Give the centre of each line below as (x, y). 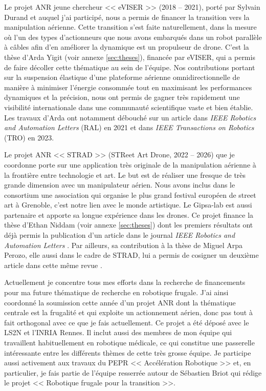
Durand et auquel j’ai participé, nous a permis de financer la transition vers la (127, 17)
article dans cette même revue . (53, 265)
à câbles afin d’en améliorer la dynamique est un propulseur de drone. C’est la (127, 47)
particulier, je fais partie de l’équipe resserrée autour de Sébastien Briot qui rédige (133, 372)
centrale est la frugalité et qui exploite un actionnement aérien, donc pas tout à (128, 312)
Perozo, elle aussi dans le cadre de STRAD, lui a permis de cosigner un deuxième (131, 255)
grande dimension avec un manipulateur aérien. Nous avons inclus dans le (120, 185)
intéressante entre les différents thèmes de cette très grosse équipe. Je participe (128, 352)
